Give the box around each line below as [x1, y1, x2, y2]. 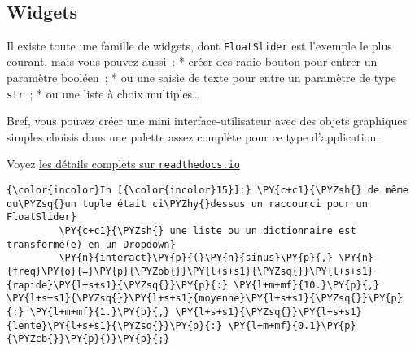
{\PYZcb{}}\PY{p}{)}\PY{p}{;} [7, 333, 170, 345]
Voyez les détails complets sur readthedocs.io [7, 155, 240, 172]
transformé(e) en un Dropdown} [7, 238, 176, 250]
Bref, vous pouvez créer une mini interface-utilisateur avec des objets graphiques [7, 112, 407, 129]
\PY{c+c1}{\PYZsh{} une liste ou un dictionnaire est [59, 225, 356, 237]
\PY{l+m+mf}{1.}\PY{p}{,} [29, 306, 170, 318]
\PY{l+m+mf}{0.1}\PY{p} [228, 319, 356, 331]
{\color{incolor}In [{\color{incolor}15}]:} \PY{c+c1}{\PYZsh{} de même [7, 184, 408, 197]
